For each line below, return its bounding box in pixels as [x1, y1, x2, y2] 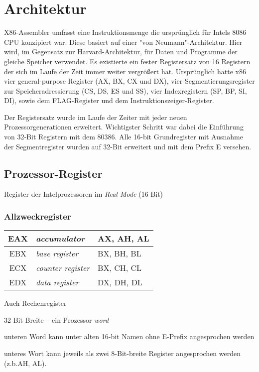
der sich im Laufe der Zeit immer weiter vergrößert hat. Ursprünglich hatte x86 [4, 66, 247, 76]
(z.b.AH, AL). [4, 358, 47, 368]
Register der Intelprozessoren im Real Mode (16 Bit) [4, 189, 163, 199]
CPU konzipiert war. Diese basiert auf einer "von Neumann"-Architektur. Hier [4, 36, 243, 47]
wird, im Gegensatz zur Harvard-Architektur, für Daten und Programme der [4, 46, 238, 57]
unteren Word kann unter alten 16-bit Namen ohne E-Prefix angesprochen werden [4, 331, 255, 342]
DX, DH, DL [98, 276, 142, 288]
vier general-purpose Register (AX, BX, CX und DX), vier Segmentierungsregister [4, 76, 255, 86]
